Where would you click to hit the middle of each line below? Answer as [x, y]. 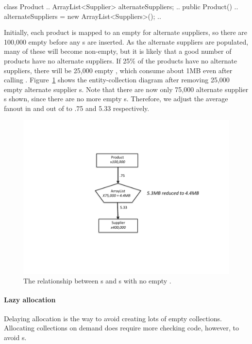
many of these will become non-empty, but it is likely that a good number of [118, 51]
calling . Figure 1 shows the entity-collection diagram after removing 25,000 [117, 80]
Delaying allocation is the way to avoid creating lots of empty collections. [113, 318]
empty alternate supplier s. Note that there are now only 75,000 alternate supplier [126, 89]
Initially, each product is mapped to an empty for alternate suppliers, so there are [126, 32]
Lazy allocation [30, 300]
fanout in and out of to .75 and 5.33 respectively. [77, 108]
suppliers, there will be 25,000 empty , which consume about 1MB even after [118, 70]
